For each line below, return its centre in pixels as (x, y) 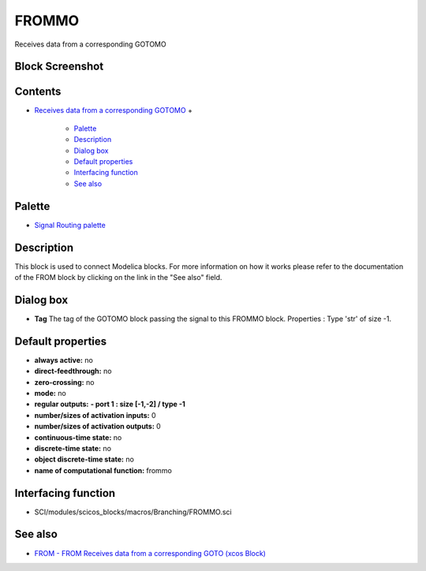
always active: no (64, 360)
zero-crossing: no (64, 382)
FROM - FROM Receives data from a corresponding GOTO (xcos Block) (150, 553)
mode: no (50, 393)
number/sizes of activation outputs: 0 (97, 427)
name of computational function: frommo (103, 470)
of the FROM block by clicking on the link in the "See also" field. (118, 278)
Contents (38, 92)
